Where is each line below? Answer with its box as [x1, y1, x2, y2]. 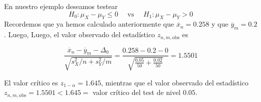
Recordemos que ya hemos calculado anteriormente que [4, 19, 174, 29]
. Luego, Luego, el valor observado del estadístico [4, 29, 155, 40]
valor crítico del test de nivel [93, 87, 181, 97]
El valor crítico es [4, 77, 58, 87]
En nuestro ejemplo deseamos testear [4, 1, 118, 11]
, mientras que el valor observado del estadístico [101, 77, 248, 87]
